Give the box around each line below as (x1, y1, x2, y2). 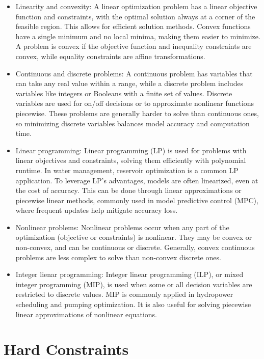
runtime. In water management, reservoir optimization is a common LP (15, 164, 239, 175)
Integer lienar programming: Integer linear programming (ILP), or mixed (15, 269, 244, 280)
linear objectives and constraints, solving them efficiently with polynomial (15, 155, 246, 165)
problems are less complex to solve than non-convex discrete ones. (15, 252, 221, 262)
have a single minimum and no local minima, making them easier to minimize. (15, 31, 260, 41)
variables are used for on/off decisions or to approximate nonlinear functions (15, 98, 254, 108)
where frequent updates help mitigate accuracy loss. (15, 205, 178, 215)
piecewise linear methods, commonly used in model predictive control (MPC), (15, 195, 258, 205)
